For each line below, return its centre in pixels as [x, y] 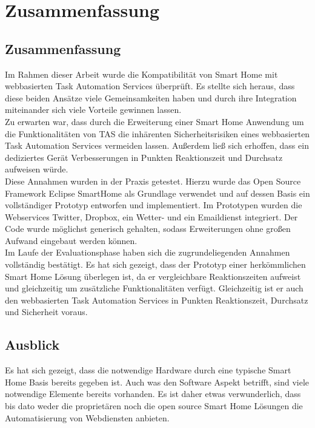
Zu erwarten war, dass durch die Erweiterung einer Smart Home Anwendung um [154, 121]
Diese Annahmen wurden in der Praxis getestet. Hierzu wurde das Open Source [153, 181]
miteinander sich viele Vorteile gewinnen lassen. [93, 110]
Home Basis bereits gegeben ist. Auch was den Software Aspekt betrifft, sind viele [157, 382]
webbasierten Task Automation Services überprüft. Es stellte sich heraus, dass [150, 86]
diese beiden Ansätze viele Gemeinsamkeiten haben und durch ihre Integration [151, 97]
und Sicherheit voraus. [46, 312]
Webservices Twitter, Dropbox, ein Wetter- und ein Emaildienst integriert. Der [151, 216]
